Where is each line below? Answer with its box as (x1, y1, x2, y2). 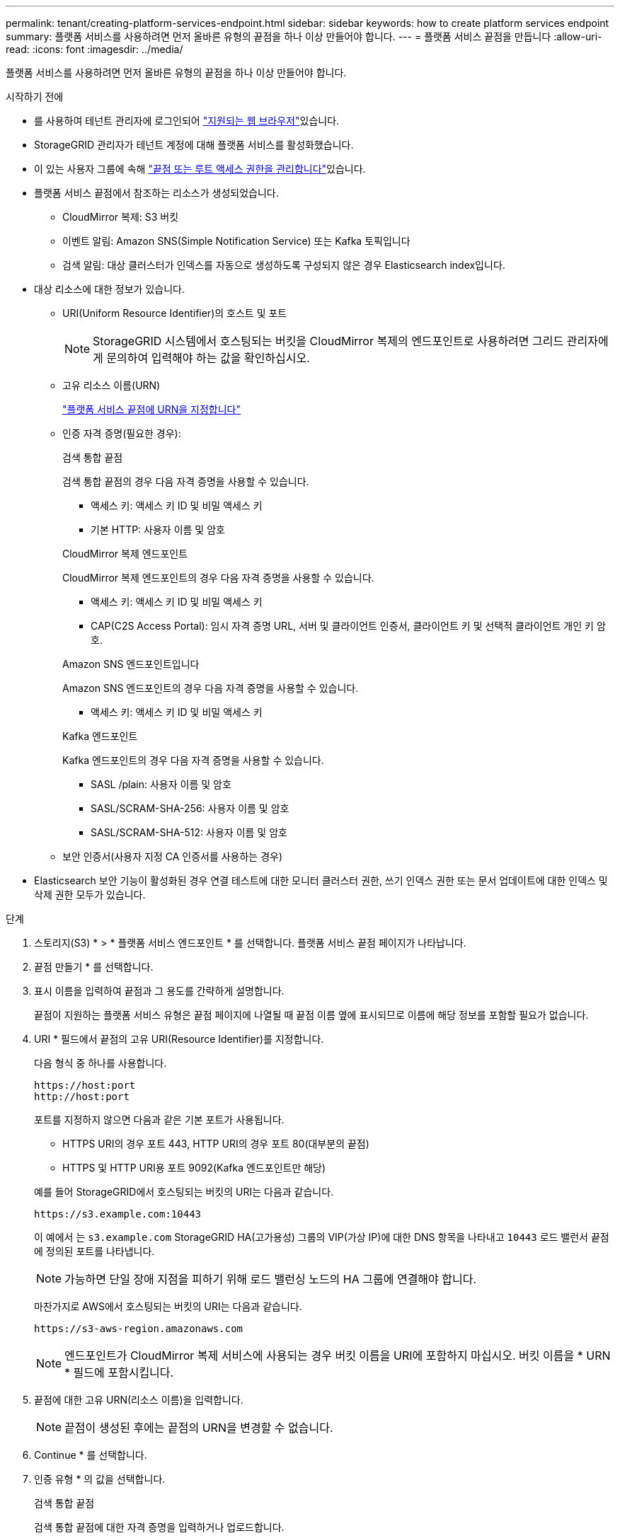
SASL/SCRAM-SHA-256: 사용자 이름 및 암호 (91, 802, 289, 814)
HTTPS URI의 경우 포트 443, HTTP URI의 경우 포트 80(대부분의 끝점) (62, 1138, 369, 1150)
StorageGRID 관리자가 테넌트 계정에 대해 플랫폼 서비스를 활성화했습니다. (34, 139, 354, 151)
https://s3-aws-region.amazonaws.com (34, 1323, 243, 1334)
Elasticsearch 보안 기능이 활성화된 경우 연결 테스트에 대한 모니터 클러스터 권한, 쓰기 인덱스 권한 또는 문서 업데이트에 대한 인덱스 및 (34, 874, 608, 886)
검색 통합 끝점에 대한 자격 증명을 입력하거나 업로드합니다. (34, 1521, 285, 1533)
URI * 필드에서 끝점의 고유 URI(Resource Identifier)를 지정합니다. (34, 1033, 324, 1045)
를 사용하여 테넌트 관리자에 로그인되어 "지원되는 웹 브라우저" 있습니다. (34, 115, 340, 127)
